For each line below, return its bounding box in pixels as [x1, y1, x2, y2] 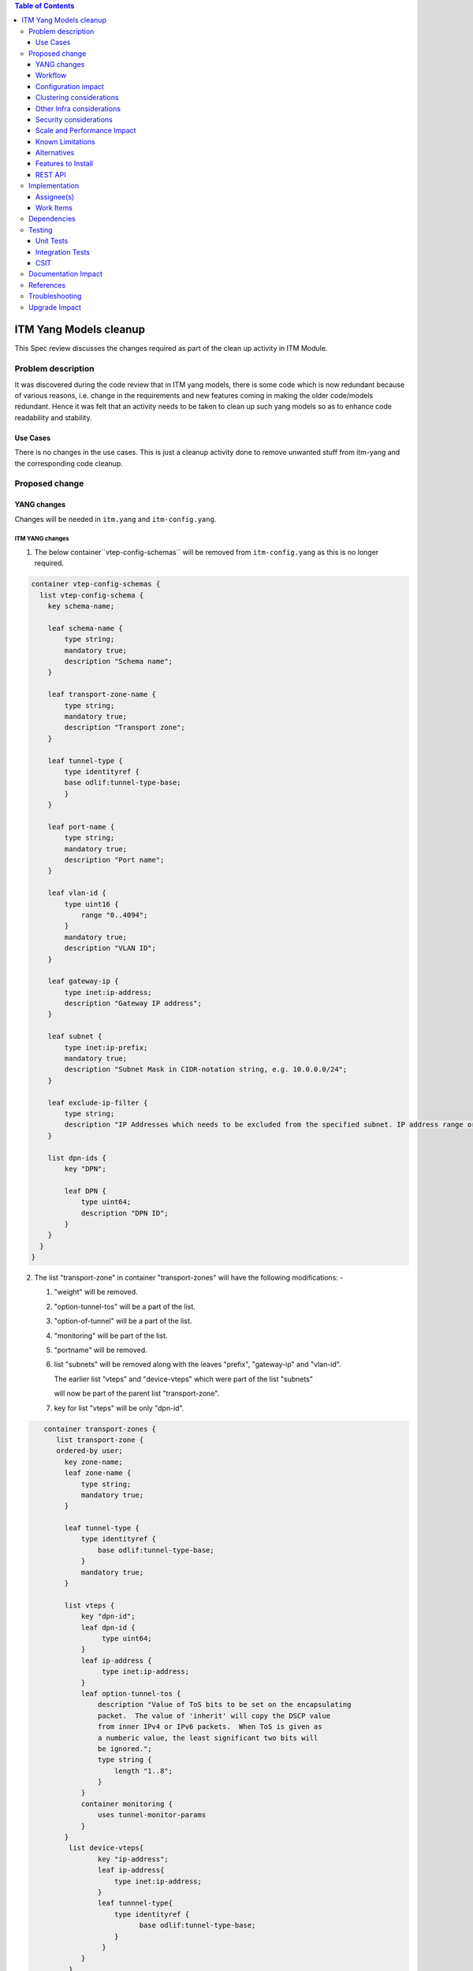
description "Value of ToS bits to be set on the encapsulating [97, 1700, 352, 1709]
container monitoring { [80, 1799, 173, 1809]
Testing [28, 225, 53, 234]
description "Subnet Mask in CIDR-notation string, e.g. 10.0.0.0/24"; [64, 1065, 348, 1074]
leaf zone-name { [64, 1469, 132, 1477]
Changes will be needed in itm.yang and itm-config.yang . [14, 514, 217, 523]
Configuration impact [35, 81, 104, 91]
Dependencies [28, 214, 76, 224]
